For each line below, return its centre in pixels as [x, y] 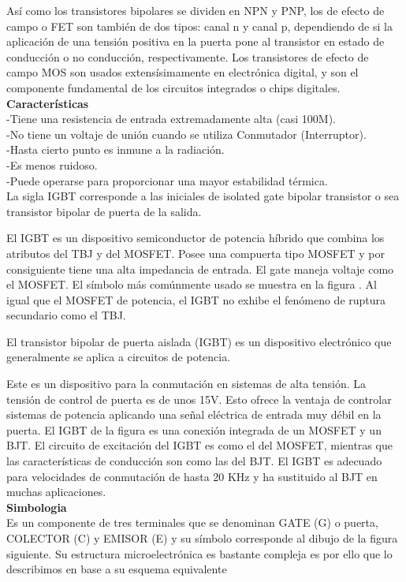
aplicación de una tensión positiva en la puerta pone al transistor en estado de [196, 41]
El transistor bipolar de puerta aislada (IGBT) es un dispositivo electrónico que [199, 341]
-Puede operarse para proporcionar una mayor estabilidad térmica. [167, 180]
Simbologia [37, 507]
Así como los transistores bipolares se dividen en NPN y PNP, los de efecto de [196, 10]
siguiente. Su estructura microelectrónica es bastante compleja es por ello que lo [199, 553]
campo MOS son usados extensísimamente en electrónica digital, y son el [183, 72]
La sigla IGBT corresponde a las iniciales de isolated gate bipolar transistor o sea [203, 196]
